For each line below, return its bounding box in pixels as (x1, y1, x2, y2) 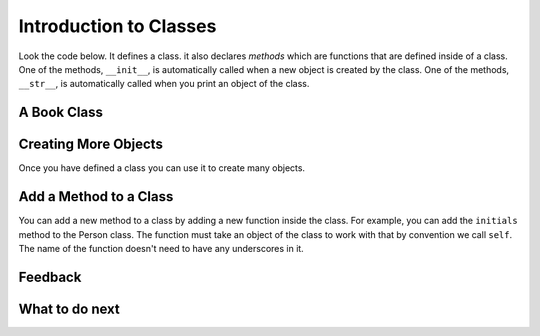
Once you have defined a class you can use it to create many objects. (18, 162, 305, 174)
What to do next (18, 300, 120, 317)
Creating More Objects (18, 136, 164, 153)
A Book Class (18, 104, 104, 121)
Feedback (18, 268, 82, 285)
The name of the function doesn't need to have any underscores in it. (18, 242, 304, 254)
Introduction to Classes (18, 15, 217, 37)
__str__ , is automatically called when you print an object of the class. (18, 78, 310, 90)
